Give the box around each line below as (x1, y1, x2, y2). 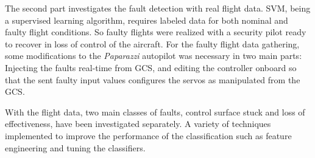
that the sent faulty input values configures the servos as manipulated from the (5, 73, 300, 86)
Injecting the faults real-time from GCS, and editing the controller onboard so (5, 61, 297, 74)
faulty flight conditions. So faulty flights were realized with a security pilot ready (5, 26, 306, 38)
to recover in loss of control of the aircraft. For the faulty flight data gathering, (5, 37, 300, 50)
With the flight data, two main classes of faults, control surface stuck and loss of (5, 105, 305, 118)
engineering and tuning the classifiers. (5, 141, 146, 154)
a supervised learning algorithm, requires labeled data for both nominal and (5, 13, 288, 26)
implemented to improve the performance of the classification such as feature (5, 129, 292, 142)
